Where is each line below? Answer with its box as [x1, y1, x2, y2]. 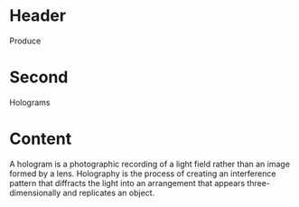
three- [247, 177, 271, 188]
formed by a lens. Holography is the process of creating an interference [9, 168, 276, 179]
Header [9, 5, 66, 26]
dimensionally [9, 187, 61, 198]
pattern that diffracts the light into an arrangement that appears [9, 177, 246, 188]
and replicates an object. [62, 187, 155, 198]
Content [9, 128, 72, 149]
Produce [9, 35, 42, 46]
